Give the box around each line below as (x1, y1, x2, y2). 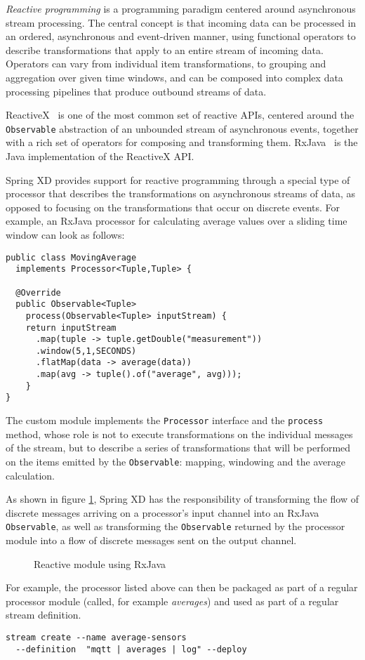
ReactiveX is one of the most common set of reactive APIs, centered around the (6, 107, 354, 122)
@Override (15, 287, 61, 298)
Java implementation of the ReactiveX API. (6, 149, 194, 163)
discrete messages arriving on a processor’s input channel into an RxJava (6, 505, 319, 520)
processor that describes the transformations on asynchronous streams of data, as (6, 186, 356, 201)
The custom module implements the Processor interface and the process (6, 413, 324, 428)
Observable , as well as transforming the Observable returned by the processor (6, 519, 345, 534)
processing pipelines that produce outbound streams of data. (6, 84, 267, 98)
